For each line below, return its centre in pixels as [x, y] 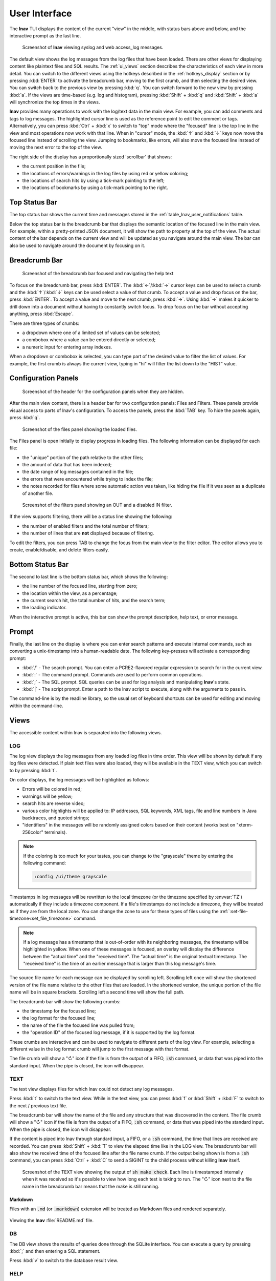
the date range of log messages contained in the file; [78, 472]
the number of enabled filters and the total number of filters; [86, 526]
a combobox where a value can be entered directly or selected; [89, 340]
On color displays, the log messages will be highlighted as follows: [79, 780]
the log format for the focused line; [59, 1018]
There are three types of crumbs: [44, 323]
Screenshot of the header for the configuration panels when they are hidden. [103, 391]
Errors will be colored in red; [52, 789]
